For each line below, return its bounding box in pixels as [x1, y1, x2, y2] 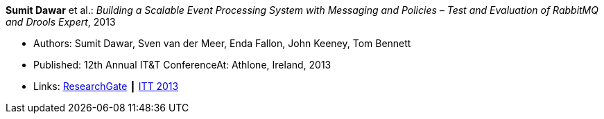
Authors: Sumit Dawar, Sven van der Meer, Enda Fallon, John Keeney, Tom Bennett [33, 37, 411, 49]
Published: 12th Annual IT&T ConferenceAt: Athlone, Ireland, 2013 [33, 59, 331, 71]
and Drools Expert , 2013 [6, 16, 116, 28]
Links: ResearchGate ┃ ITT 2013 [33, 80, 179, 92]
